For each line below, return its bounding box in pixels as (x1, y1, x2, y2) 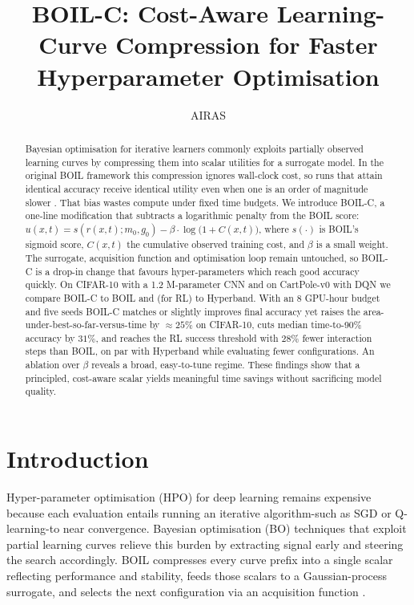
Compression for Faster (115, 28, 378, 61)
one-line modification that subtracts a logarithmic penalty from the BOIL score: (25, 209, 360, 222)
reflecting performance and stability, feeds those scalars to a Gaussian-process (6, 567, 388, 584)
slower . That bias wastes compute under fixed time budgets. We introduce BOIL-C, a (25, 195, 385, 209)
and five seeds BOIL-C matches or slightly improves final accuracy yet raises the (25, 304, 360, 318)
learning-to (6, 520, 60, 537)
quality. (25, 384, 57, 398)
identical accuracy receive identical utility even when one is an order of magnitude (25, 181, 368, 195)
